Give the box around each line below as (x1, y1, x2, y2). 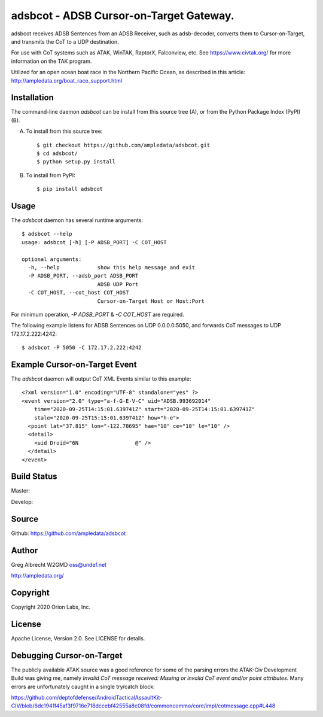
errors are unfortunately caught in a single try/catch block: (11, 683, 155, 690)
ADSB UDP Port (97, 281, 139, 287)
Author (11, 545, 38, 555)
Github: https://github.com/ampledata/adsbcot (11, 530, 126, 537)
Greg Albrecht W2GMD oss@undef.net (11, 561, 107, 568)
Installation (11, 93, 54, 103)
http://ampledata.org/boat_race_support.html (11, 77, 123, 84)
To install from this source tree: (26, 127, 103, 135)
